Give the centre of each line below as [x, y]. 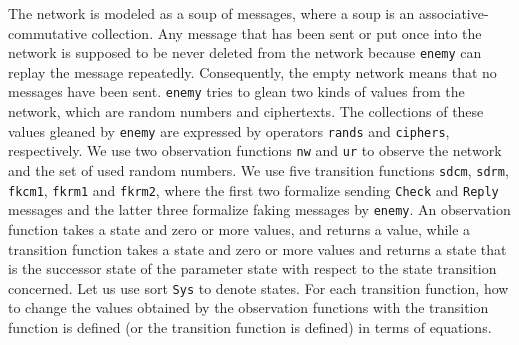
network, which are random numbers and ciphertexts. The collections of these [246, 111]
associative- [453, 13]
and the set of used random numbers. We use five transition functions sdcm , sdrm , [258, 170]
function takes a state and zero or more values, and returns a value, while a [239, 228]
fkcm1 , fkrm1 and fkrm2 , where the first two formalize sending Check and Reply [253, 189]
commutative [47, 32]
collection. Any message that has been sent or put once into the [286, 32]
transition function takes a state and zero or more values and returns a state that [257, 248]
